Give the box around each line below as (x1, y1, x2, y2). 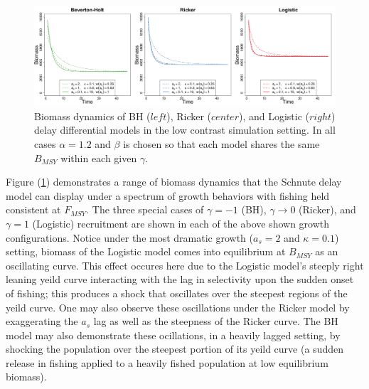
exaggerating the (6, 314, 78, 329)
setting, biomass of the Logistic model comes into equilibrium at (6, 244, 286, 259)
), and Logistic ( (238, 108, 310, 123)
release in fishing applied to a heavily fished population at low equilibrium (6, 355, 328, 370)
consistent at (6, 202, 61, 217)
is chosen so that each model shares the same (123, 136, 320, 151)
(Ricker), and (299, 202, 356, 217)
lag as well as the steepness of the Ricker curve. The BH (93, 314, 338, 329)
